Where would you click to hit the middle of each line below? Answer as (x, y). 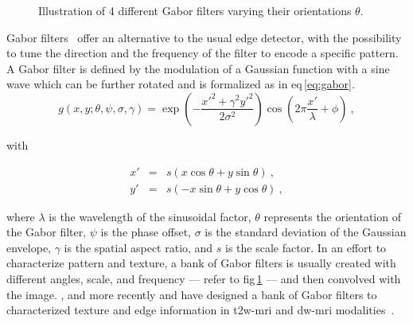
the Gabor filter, (47, 232)
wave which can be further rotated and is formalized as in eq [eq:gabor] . (181, 84)
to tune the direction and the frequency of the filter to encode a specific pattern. (203, 53)
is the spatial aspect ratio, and (138, 247)
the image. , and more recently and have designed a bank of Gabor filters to (192, 294)
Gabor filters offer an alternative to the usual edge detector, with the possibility (204, 37)
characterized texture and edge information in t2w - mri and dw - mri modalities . (201, 310)
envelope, (29, 247)
